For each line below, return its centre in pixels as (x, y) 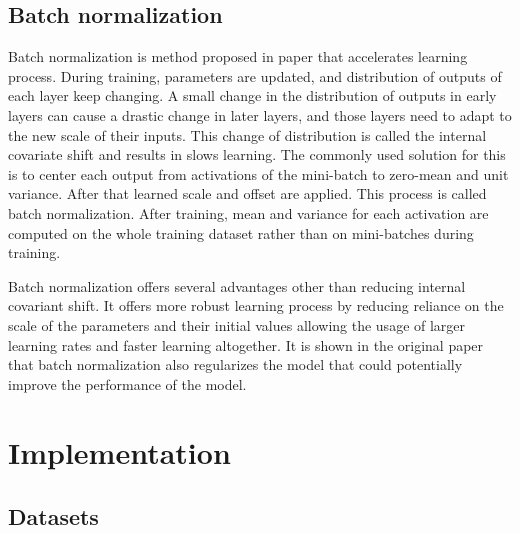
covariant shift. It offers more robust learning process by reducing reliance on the (256, 305)
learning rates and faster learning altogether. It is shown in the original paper (246, 344)
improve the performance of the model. (127, 383)
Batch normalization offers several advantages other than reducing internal (237, 285)
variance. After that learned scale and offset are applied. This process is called (247, 193)
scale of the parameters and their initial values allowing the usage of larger (237, 324)
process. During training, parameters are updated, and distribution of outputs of (255, 75)
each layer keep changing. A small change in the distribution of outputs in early (252, 95)
